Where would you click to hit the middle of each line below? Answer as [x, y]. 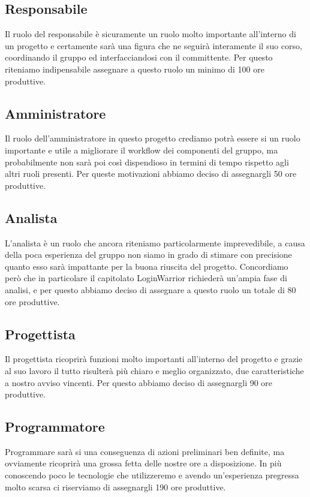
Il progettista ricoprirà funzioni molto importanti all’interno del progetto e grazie [154, 359]
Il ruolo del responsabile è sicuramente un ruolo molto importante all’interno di [151, 34]
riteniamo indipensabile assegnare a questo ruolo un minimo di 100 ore [135, 69]
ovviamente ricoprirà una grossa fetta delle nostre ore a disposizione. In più [143, 463]
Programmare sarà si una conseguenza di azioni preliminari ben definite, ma [145, 451]
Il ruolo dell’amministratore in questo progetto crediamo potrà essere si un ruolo [153, 138]
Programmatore [55, 427]
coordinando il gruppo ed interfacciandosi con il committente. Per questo [139, 57]
